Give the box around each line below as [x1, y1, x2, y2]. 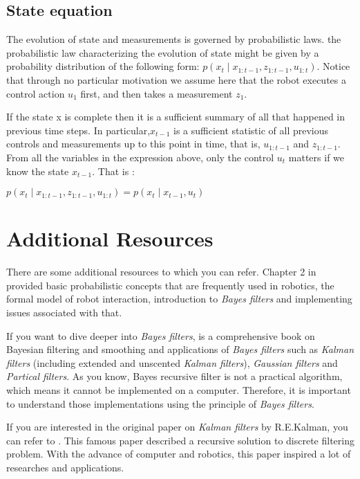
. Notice [316, 59, 350, 73]
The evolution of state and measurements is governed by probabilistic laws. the [6, 32, 341, 46]
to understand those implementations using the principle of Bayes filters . [6, 396, 314, 410]
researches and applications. [6, 460, 124, 474]
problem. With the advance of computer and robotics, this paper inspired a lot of [6, 446, 351, 461]
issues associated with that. [6, 305, 122, 320]
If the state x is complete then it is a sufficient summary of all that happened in [6, 109, 345, 124]
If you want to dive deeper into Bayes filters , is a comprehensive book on [6, 328, 315, 343]
